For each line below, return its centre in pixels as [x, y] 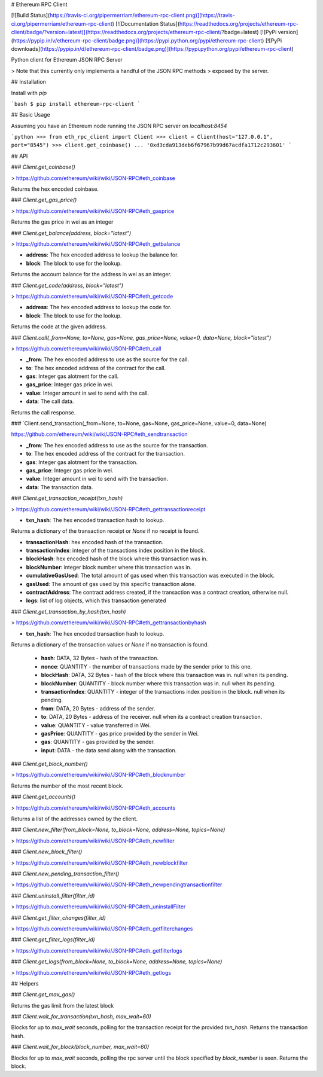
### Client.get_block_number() [49, 764]
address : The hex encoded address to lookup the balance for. [102, 255]
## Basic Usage [31, 115]
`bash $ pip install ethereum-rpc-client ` [76, 104]
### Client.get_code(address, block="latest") [67, 285]
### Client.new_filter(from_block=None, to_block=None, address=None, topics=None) [118, 830]
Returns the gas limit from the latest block [63, 1005]
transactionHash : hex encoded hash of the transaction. [95, 542]
